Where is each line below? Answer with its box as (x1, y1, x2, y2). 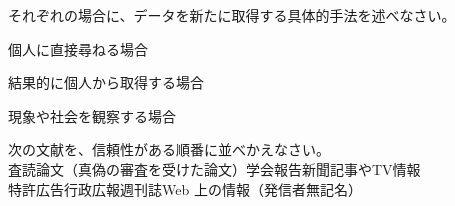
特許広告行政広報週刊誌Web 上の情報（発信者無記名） (8, 178, 362, 199)
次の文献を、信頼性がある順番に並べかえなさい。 (8, 139, 330, 160)
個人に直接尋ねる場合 (8, 38, 148, 59)
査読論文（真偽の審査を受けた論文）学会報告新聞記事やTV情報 (8, 158, 421, 179)
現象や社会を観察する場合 (8, 105, 176, 126)
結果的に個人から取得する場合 (8, 72, 204, 93)
